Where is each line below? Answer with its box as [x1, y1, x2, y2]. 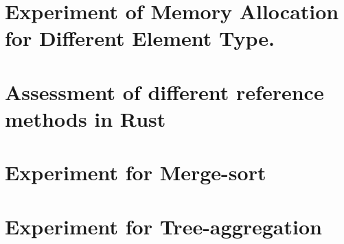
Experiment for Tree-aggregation [5, 212, 322, 240]
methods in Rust [5, 104, 166, 132]
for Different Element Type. [5, 24, 275, 52]
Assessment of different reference [5, 77, 324, 106]
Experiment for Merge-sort [5, 158, 266, 186]
